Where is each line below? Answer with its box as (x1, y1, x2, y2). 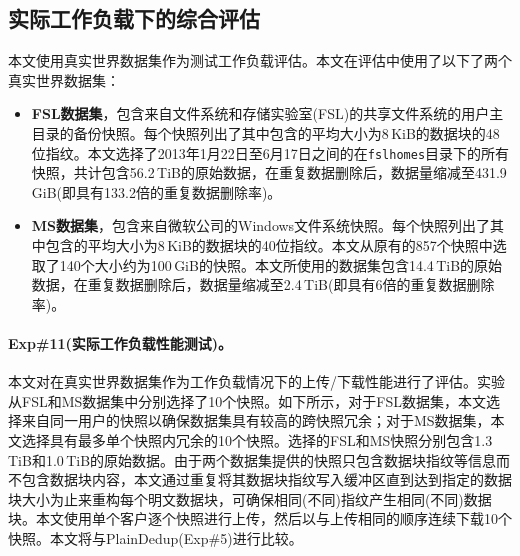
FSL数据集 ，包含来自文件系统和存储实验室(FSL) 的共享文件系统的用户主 (31, 103, 504, 124)
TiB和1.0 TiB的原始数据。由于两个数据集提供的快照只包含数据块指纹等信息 (8, 449, 497, 470)
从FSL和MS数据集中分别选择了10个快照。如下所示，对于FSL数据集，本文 (8, 390, 486, 411)
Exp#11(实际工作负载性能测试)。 (8, 332, 233, 353)
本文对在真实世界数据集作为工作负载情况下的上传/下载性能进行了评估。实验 (8, 371, 505, 392)
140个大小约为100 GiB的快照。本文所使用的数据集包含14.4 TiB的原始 (59, 254, 503, 275)
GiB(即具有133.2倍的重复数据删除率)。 (31, 181, 282, 202)
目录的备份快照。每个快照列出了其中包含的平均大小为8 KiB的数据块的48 (31, 122, 500, 143)
